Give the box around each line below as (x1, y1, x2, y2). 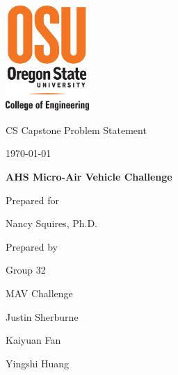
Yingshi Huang (6, 356, 70, 370)
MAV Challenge (6, 285, 73, 300)
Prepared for (6, 192, 59, 207)
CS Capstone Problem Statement (6, 122, 147, 137)
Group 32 (6, 262, 46, 277)
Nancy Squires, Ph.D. (6, 216, 97, 231)
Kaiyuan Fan (6, 333, 61, 347)
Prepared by (6, 239, 58, 253)
